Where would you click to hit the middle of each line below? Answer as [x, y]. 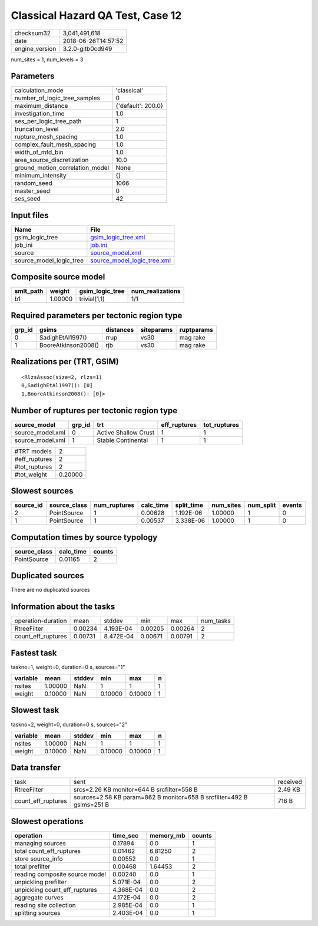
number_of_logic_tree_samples [57, 98]
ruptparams [196, 330]
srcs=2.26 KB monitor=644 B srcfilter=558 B [136, 790]
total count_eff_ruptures [47, 851]
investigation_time [39, 114]
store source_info [39, 859]
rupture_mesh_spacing [46, 137]
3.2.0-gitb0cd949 [87, 48]
